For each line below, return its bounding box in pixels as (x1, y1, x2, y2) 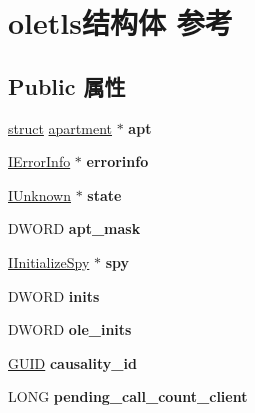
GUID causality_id (8, 352, 137, 373)
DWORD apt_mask (8, 218, 141, 239)
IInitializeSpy (8, 251, 90, 272)
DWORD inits (8, 285, 100, 306)
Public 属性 (8, 70, 126, 101)
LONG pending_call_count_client (8, 386, 248, 407)
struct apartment (8, 117, 113, 138)
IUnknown (8, 184, 72, 205)
